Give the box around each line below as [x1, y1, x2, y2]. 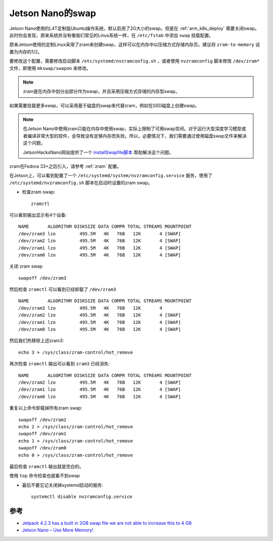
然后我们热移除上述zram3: [9, 338, 64, 344]
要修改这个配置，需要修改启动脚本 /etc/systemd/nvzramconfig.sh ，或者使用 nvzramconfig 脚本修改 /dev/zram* [9, 58, 260, 64]
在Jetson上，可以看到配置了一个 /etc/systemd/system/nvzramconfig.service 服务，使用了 [9, 173, 212, 179]
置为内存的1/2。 [9, 49, 42, 55]
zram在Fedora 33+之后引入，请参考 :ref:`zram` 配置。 [9, 163, 122, 170]
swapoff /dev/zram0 [18, 445, 67, 451]
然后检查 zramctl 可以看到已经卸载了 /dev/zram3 [9, 286, 116, 293]
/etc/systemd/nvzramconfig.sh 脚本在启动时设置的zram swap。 [9, 180, 153, 186]
